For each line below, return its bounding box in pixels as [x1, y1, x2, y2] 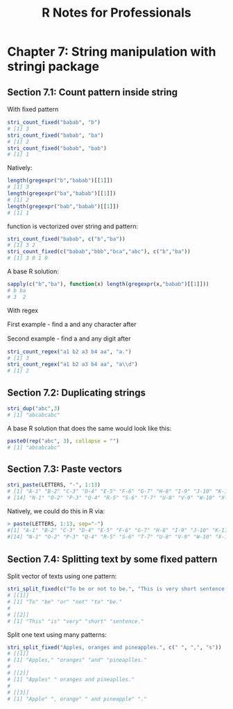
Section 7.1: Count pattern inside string [7, 86, 178, 98]
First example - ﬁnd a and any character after [7, 320, 137, 328]
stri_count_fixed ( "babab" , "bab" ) [7, 144, 107, 152]
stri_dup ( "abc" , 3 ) [7, 404, 60, 412]
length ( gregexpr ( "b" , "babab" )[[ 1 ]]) [7, 177, 113, 185]
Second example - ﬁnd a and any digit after [7, 334, 131, 343]
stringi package [7, 59, 99, 74]
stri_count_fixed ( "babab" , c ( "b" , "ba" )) [7, 235, 126, 242]
